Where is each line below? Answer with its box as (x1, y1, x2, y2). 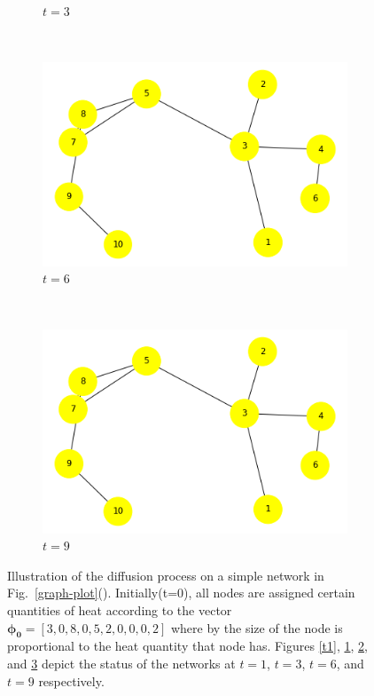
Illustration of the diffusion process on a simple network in (7, 565, 324, 584)
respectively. (38, 671, 105, 690)
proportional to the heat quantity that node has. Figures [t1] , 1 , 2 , (7, 637, 368, 655)
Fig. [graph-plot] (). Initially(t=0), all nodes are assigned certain (7, 583, 355, 602)
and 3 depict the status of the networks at (7, 653, 236, 672)
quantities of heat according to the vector (7, 601, 232, 619)
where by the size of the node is (170, 618, 343, 637)
